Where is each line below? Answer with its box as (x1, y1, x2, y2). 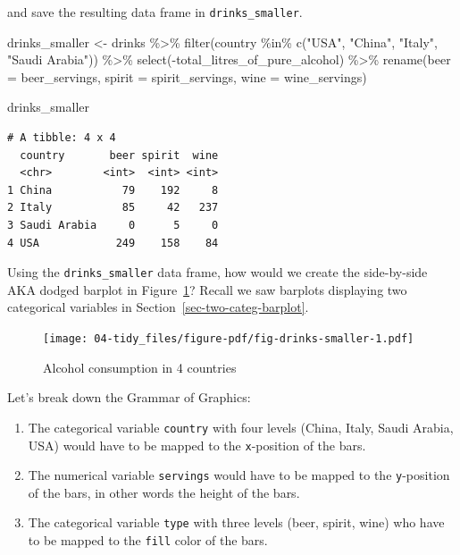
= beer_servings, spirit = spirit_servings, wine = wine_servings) (7, 67, 367, 86)
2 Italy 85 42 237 (7, 201, 219, 214)
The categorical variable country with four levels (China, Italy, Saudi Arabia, (28, 417, 454, 436)
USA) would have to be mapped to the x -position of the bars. (28, 435, 366, 454)
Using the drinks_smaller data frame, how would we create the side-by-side (7, 263, 428, 282)
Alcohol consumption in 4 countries (43, 357, 237, 376)
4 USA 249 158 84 (7, 236, 219, 249)
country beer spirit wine (20, 148, 219, 162)
